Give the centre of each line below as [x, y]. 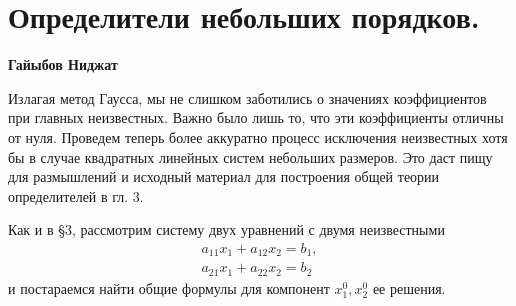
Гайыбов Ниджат [63, 64]
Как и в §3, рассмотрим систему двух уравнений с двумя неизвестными [226, 229]
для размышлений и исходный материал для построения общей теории [224, 176]
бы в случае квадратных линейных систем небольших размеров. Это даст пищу [250, 156]
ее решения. [409, 287]
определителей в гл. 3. [76, 195]
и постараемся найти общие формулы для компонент [169, 287]
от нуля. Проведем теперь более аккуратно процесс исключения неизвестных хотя [258, 136]
